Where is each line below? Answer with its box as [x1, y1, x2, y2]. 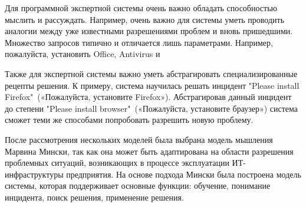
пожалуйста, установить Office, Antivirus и [5, 48, 160, 60]
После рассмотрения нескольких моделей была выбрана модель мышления [5, 133, 273, 145]
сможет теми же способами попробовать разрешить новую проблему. [5, 113, 254, 126]
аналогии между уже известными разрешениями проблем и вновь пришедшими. [5, 25, 293, 37]
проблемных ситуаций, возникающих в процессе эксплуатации [5, 156, 229, 169]
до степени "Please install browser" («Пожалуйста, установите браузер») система [5, 102, 298, 114]
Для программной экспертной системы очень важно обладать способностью [5, 2, 278, 14]
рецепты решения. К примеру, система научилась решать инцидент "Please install [5, 79, 300, 91]
